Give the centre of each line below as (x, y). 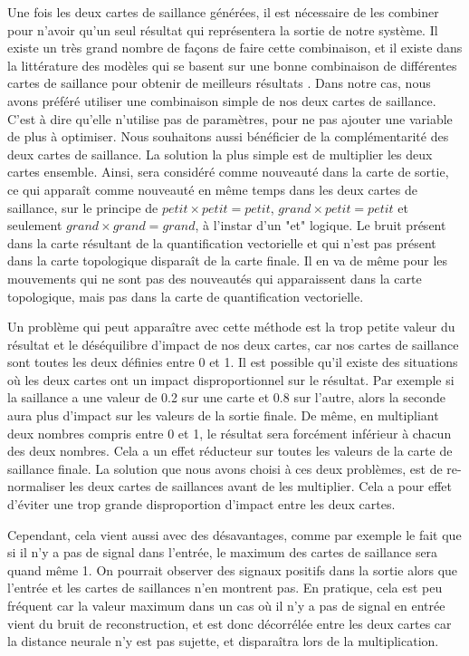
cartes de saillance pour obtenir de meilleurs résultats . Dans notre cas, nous (219, 83)
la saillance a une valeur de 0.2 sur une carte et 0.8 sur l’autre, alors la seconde (226, 397)
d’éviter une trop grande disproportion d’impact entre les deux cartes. (201, 504)
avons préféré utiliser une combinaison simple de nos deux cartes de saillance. (222, 100)
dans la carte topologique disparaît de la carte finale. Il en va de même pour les (228, 260)
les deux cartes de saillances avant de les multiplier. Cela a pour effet (260, 486)
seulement (35, 225)
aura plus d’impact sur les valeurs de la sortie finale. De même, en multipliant (223, 415)
